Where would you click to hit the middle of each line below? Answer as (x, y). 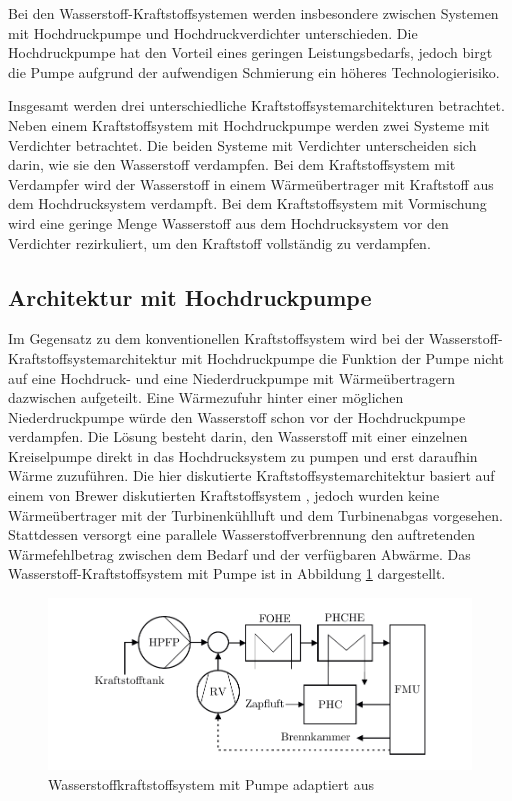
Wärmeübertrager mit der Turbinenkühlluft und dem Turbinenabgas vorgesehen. (255, 514)
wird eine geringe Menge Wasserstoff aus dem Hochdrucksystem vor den (228, 222)
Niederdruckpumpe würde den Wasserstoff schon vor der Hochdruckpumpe (237, 416)
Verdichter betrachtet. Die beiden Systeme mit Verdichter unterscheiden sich (242, 144)
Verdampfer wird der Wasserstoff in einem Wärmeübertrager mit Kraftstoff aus (251, 183)
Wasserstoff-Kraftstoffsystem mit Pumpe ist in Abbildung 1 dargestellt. (227, 573)
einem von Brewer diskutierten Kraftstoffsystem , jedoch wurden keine (224, 495)
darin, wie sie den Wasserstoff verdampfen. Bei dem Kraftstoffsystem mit (232, 164)
